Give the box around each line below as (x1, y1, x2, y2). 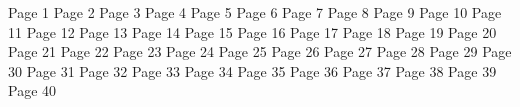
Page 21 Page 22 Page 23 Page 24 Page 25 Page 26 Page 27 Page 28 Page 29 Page (8, 41, 512, 62)
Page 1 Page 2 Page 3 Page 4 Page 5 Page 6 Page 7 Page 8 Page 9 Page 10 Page (8, 2, 502, 22)
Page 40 (8, 80, 57, 101)
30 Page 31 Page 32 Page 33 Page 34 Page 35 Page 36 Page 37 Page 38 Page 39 (8, 60, 497, 81)
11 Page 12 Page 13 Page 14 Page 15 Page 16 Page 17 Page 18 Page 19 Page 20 (8, 21, 497, 42)
